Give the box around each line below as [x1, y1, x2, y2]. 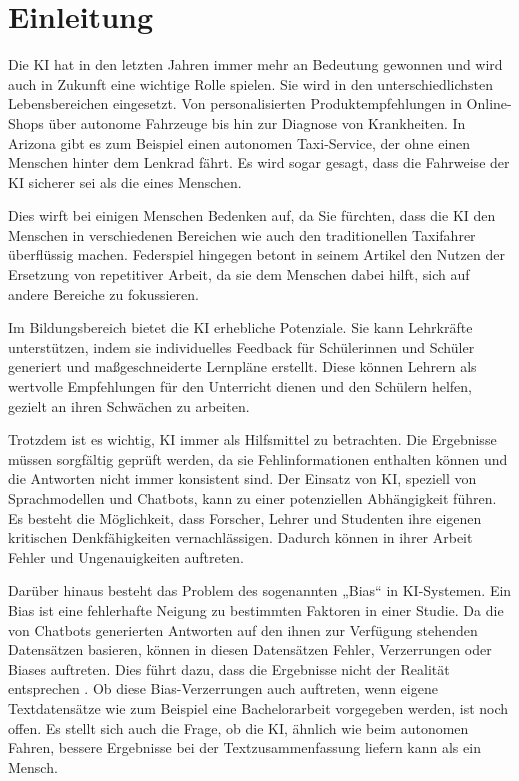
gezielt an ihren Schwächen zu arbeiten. [8, 395, 250, 416]
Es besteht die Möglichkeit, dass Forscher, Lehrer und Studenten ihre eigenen [8, 507, 482, 528]
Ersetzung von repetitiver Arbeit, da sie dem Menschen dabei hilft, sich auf [8, 264, 470, 285]
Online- [466, 93, 512, 114]
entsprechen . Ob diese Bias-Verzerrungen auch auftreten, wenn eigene [8, 678, 438, 699]
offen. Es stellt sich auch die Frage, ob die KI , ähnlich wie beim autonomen [8, 717, 469, 738]
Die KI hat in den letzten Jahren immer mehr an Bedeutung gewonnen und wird [8, 54, 503, 75]
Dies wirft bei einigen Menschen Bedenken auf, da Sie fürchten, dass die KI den [8, 205, 496, 226]
